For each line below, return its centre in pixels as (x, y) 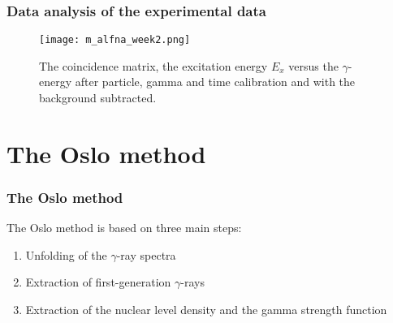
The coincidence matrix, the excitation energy (153, 65)
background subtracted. (98, 98)
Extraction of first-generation (98, 282)
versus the (313, 65)
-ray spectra (146, 254)
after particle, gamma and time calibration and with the (215, 82)
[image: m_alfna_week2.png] (115, 40)
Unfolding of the (66, 254)
